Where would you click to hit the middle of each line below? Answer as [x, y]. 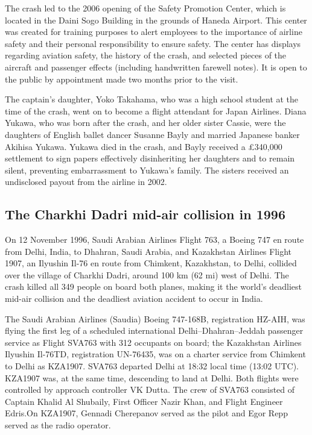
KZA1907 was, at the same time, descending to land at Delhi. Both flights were [152, 377]
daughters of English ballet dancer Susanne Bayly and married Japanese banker [152, 134]
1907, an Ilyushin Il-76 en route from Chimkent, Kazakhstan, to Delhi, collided [151, 263]
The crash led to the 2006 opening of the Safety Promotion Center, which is [145, 8]
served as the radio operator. [58, 425]
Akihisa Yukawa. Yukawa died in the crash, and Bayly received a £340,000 [144, 146]
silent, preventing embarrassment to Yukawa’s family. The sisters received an [147, 170]
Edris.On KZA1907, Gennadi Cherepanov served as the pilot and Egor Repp [146, 413]
